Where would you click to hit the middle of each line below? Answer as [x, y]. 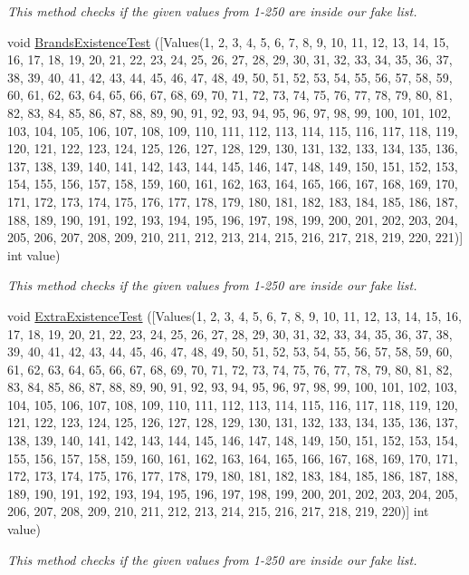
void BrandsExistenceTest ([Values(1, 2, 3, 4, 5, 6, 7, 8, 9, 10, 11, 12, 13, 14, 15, [229, 41]
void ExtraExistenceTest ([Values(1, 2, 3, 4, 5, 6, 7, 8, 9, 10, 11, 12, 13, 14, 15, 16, [234, 315]
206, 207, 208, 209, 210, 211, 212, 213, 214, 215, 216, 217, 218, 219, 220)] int [218, 511]
